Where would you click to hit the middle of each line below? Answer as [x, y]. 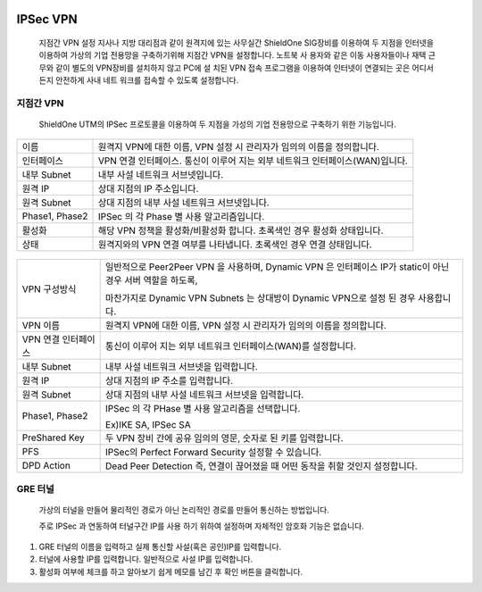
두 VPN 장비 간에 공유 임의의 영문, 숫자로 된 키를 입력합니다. [224, 438]
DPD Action [46, 465]
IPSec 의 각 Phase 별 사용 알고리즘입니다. [181, 216]
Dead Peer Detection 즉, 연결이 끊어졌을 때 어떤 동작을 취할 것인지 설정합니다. [262, 466]
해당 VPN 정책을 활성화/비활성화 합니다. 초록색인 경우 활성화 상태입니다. [241, 230]
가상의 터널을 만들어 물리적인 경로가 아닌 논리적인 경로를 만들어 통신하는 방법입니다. [184, 510]
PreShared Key [53, 438]
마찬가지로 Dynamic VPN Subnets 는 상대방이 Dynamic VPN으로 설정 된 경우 [261, 297]
